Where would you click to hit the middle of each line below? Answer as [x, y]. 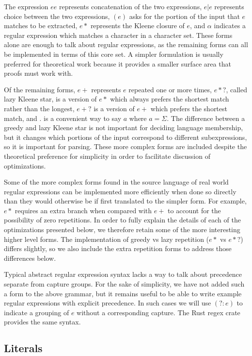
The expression [26, 6]
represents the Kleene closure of [137, 25]
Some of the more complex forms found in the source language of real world [116, 182]
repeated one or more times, [170, 89]
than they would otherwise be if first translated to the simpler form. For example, [125, 201]
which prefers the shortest [189, 108]
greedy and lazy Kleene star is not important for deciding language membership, [124, 127]
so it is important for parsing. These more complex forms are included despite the [126, 146]
